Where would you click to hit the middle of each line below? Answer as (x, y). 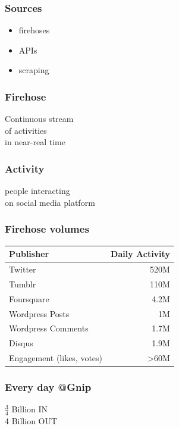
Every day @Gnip (48, 387)
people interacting (37, 191)
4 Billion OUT (31, 421)
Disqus (21, 343)
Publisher (29, 254)
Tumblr (23, 284)
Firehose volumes (47, 229)
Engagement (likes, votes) (56, 358)
